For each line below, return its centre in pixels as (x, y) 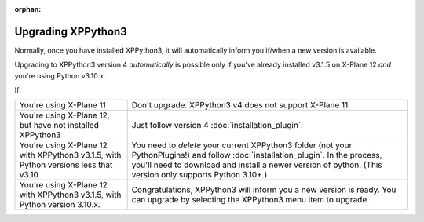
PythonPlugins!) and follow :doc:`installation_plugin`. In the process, (257, 155)
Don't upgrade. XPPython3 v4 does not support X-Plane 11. (241, 105)
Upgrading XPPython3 (71, 31)
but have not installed (59, 126)
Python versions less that (66, 165)
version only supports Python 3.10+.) (199, 175)
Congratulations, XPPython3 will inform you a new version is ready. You (264, 190)
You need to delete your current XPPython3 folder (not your (242, 145)
